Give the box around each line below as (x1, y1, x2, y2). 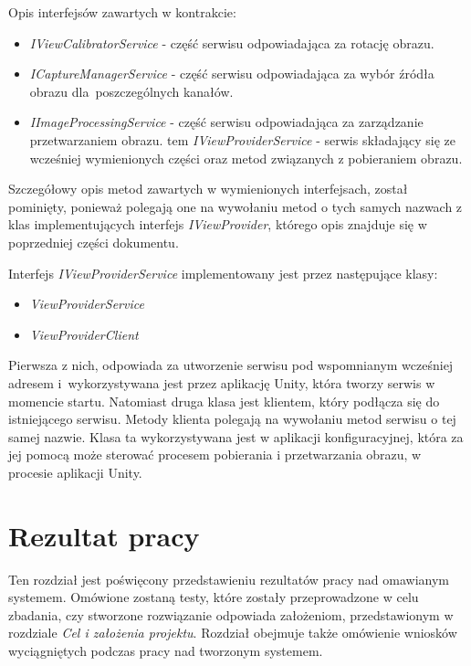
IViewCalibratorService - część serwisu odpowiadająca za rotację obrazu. (29, 33, 434, 52)
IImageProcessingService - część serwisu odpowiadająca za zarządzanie (29, 112, 424, 132)
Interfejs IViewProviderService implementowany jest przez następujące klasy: (8, 263, 438, 282)
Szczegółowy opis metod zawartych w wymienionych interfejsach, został (8, 179, 408, 198)
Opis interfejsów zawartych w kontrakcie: (8, 3, 236, 21)
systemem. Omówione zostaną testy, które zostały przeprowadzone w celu (8, 587, 419, 607)
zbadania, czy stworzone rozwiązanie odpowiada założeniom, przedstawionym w (8, 605, 454, 624)
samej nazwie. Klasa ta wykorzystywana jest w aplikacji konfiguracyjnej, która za (8, 427, 464, 446)
